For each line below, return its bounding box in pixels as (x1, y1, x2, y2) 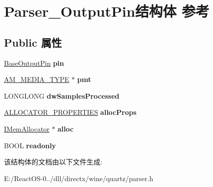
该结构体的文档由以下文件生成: (4, 157, 102, 167)
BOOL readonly (4, 140, 56, 150)
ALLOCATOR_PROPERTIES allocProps (4, 107, 137, 117)
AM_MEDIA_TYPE (4, 74, 69, 84)
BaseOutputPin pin (4, 57, 64, 68)
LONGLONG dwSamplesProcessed (4, 90, 120, 101)
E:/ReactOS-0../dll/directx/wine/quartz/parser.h (4, 173, 153, 183)
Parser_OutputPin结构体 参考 (4, 1, 210, 21)
